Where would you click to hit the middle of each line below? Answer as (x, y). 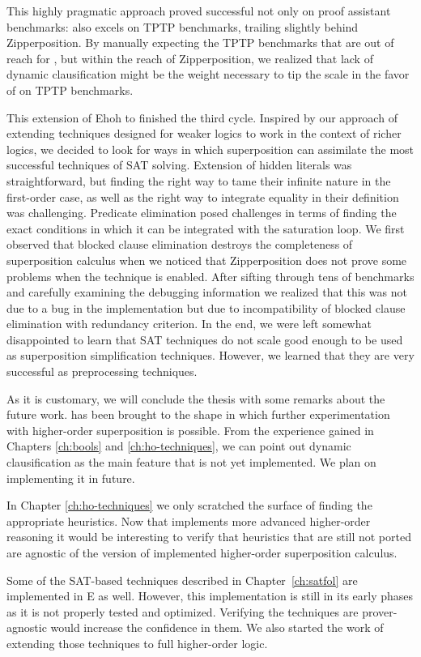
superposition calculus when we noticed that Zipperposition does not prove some (207, 260)
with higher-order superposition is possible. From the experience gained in (190, 430)
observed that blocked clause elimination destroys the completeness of (180, 244)
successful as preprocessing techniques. (102, 371)
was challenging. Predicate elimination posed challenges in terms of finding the (202, 213)
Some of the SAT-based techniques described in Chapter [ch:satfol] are (182, 580)
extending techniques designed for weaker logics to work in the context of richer (204, 133)
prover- (380, 611)
